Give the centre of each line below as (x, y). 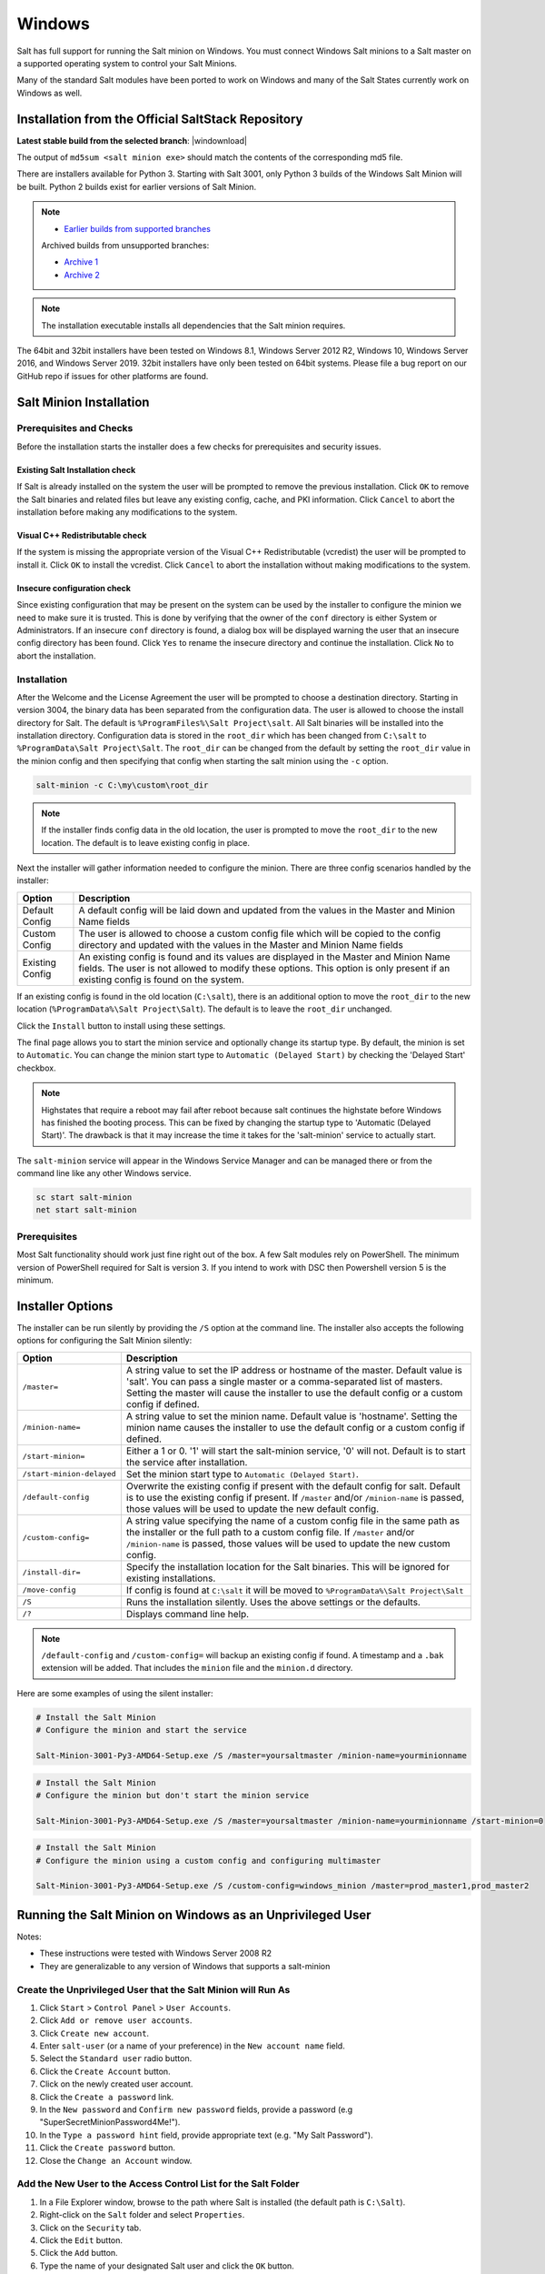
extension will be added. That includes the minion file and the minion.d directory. (197, 1668)
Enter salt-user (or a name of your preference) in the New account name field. (192, 2046)
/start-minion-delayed (69, 1474)
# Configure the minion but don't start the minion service (173, 1795)
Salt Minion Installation (83, 402)
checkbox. (36, 1068)
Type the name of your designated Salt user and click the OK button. (167, 2266)
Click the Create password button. (108, 2148)
